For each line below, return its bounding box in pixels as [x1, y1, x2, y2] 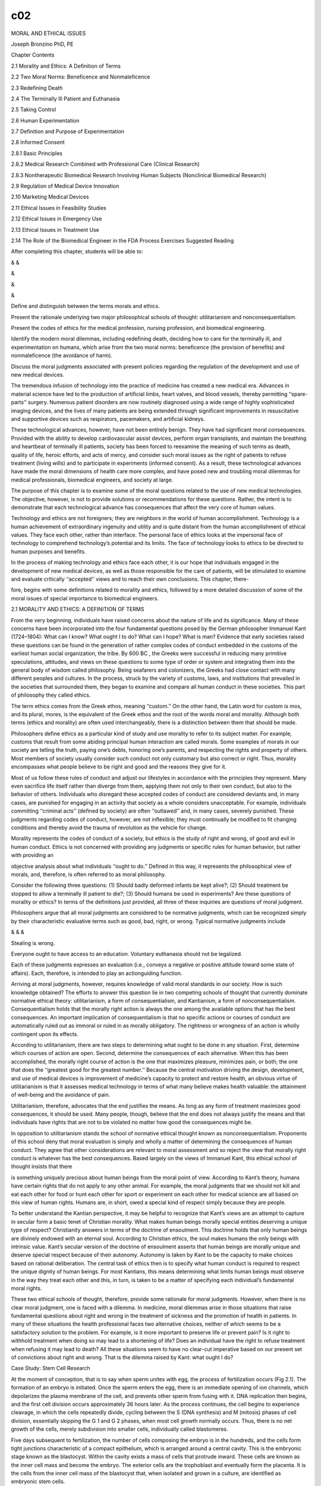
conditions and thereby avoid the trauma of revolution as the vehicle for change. [11, 824, 207, 831]
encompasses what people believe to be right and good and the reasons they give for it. [11, 763, 227, 770]
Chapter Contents [11, 51, 55, 59]
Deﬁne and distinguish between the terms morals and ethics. [11, 303, 160, 310]
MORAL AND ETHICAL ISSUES [11, 30, 86, 37]
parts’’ [11, 399, 27, 406]
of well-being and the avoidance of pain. [11, 1091, 111, 1098]
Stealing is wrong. [11, 939, 55, 946]
